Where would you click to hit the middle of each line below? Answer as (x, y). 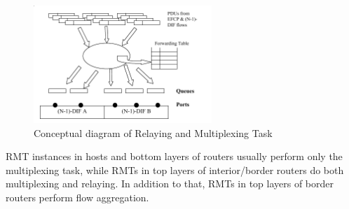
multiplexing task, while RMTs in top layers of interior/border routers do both (175, 170)
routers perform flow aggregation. (77, 197)
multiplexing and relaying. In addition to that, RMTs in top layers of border (170, 183)
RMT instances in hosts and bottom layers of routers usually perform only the (174, 156)
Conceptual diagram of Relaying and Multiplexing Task (153, 132)
